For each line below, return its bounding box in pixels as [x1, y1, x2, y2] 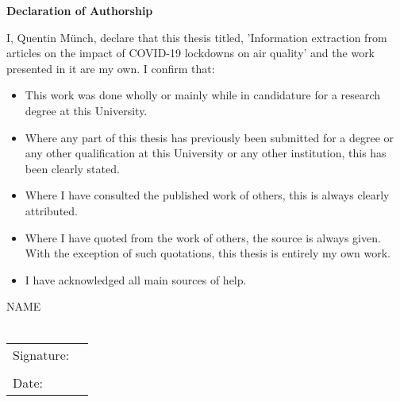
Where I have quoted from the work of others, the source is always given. [25, 229, 381, 245]
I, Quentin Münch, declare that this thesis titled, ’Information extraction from [6, 29, 387, 45]
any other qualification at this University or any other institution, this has [25, 145, 387, 161]
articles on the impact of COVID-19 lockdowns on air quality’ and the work [6, 44, 375, 61]
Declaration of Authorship [6, 2, 153, 18]
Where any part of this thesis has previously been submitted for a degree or [25, 129, 394, 145]
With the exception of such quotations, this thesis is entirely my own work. [25, 245, 390, 261]
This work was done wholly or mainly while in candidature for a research [25, 87, 381, 103]
